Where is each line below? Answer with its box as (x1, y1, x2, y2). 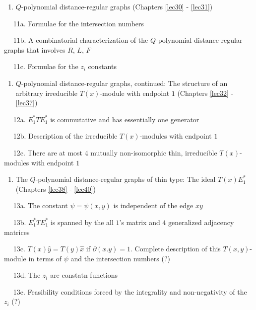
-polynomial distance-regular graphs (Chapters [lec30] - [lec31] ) (21, 1, 213, 11)
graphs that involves (4, 44, 65, 55)
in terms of (28, 253, 62, 263)
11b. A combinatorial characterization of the (13, 35, 148, 45)
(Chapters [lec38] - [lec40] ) (15, 183, 96, 194)
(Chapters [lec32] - (177, 87, 234, 98)
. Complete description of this (130, 243, 221, 254)
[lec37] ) (15, 97, 38, 108)
